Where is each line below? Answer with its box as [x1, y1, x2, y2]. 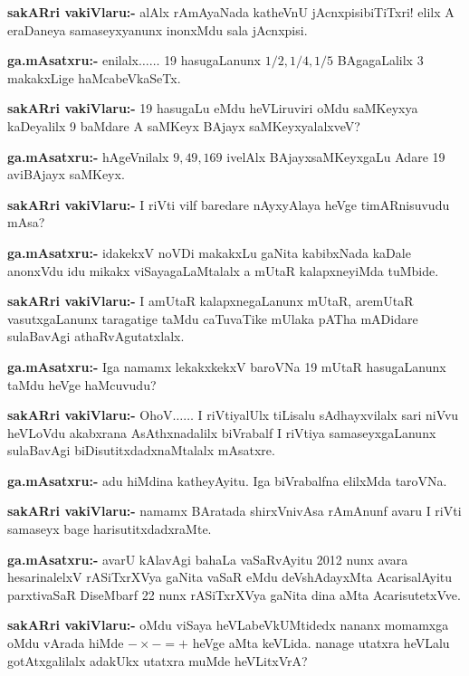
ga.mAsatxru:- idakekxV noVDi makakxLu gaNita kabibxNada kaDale [7, 243, 411, 262]
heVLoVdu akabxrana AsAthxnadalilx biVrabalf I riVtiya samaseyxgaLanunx [7, 423, 436, 442]
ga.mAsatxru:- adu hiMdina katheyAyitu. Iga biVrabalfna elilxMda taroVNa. [7, 471, 447, 490]
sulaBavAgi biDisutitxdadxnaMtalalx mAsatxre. [7, 441, 275, 460]
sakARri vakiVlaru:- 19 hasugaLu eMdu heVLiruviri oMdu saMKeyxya [7, 99, 418, 118]
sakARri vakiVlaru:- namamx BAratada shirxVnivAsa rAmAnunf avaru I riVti [7, 501, 462, 520]
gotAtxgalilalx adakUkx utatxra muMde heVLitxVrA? [7, 651, 308, 670]
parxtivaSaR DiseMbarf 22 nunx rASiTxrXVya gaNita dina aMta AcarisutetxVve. [7, 585, 461, 604]
